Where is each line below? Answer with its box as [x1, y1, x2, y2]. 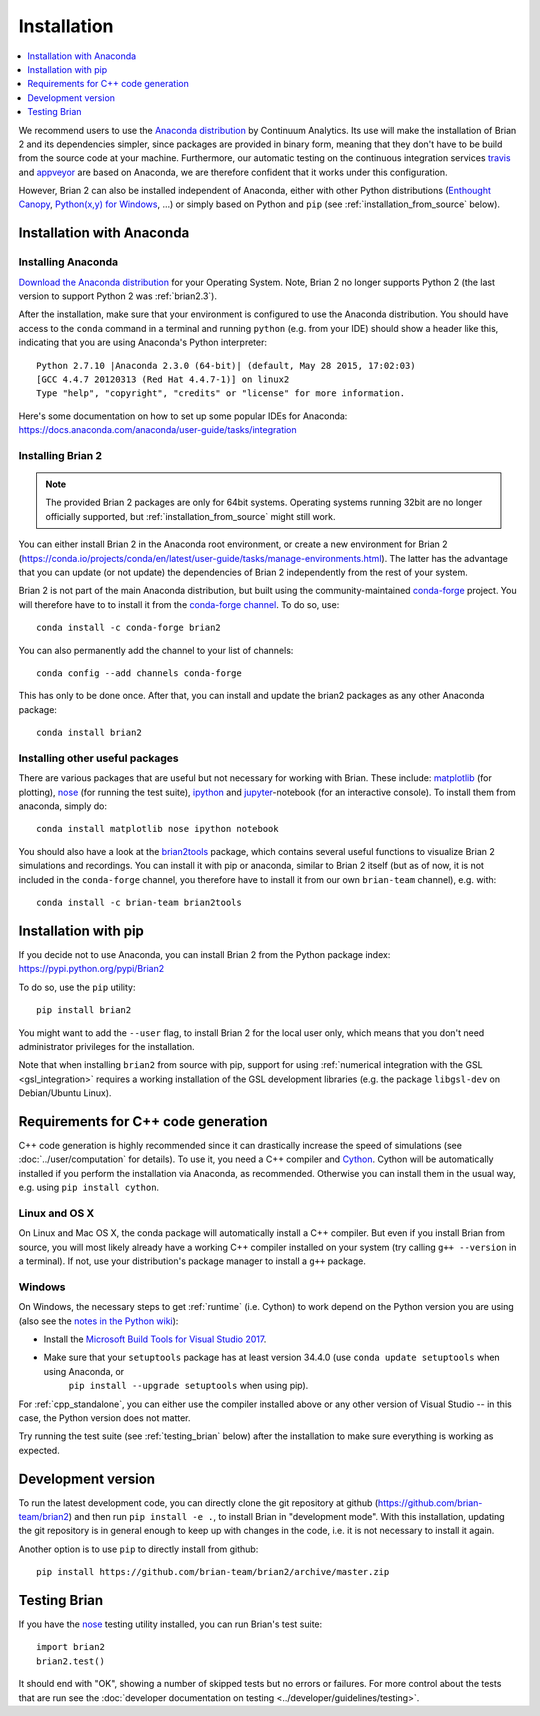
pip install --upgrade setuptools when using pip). [68, 1380, 309, 1392]
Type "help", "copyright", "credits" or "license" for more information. [36, 388, 406, 399]
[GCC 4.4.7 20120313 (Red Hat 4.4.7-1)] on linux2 [36, 373, 290, 385]
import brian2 [36, 1641, 105, 1653]
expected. [18, 1444, 60, 1456]
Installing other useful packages [18, 751, 179, 765]
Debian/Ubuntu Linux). [18, 1087, 112, 1099]
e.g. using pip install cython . [18, 1181, 160, 1194]
